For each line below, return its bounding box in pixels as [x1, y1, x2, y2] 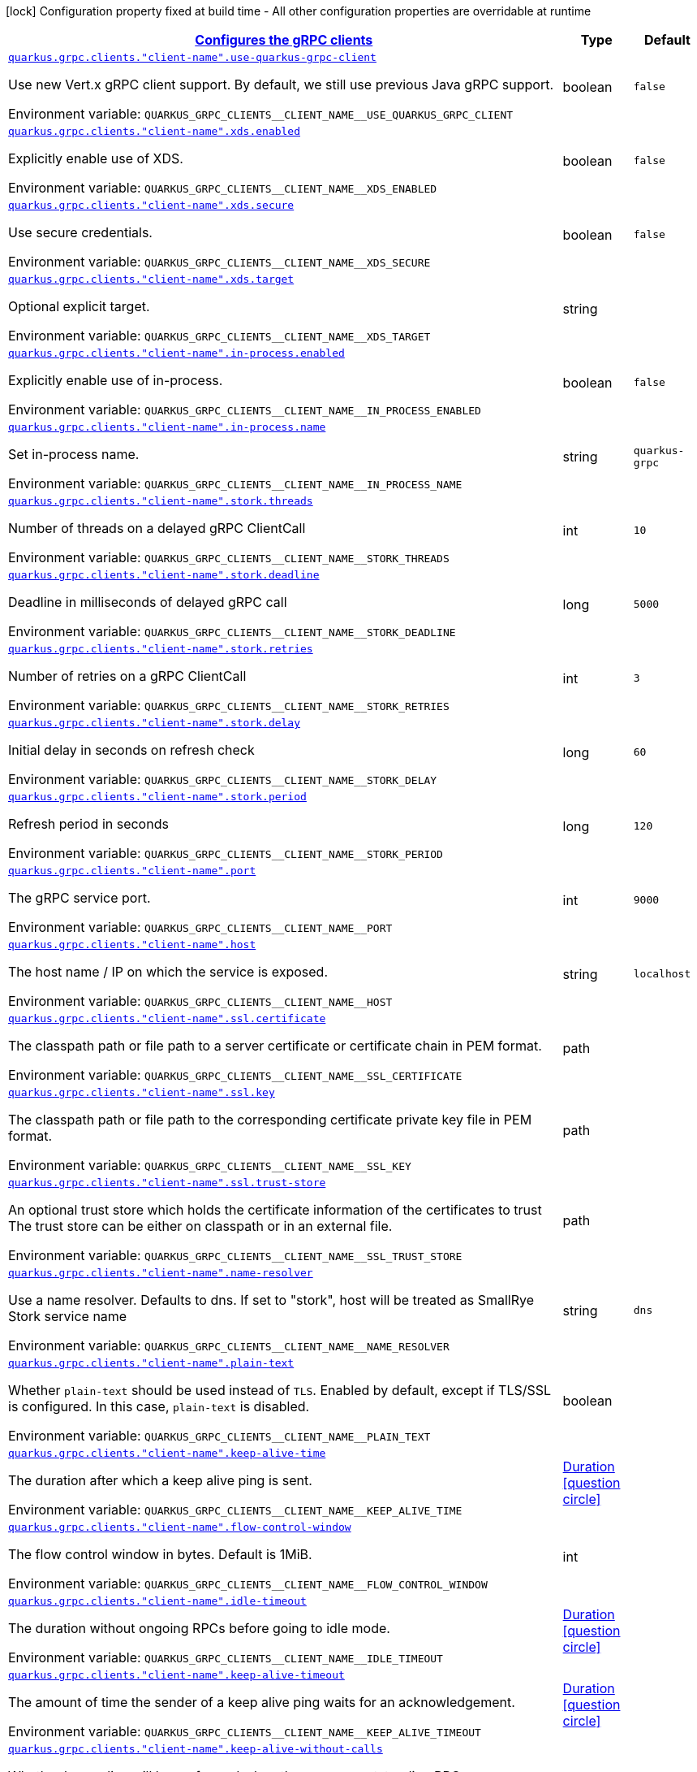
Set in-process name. [8, 446, 140, 462]
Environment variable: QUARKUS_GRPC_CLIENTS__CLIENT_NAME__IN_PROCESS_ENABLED [8, 401, 481, 418]
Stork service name [8, 1308, 127, 1324]
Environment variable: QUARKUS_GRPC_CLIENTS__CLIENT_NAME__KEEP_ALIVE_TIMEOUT [8, 1723, 481, 1740]
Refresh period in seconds [8, 816, 169, 832]
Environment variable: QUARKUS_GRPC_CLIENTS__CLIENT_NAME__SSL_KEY [8, 1157, 411, 1173]
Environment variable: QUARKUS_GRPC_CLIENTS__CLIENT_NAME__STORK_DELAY [8, 771, 437, 787]
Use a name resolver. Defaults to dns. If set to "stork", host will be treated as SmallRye [8, 1292, 535, 1308]
